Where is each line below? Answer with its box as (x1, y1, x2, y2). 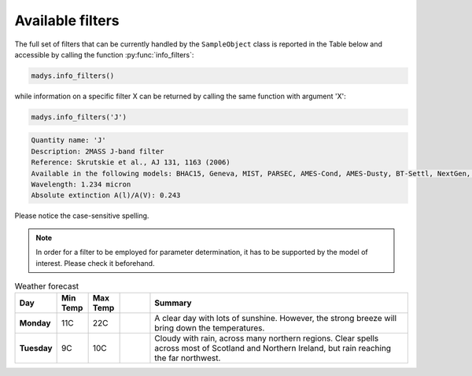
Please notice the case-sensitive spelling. (14, 211, 149, 220)
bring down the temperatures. (154, 323, 265, 334)
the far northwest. (154, 352, 221, 363)
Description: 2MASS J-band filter (31, 146, 164, 156)
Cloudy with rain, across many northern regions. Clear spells (154, 333, 379, 344)
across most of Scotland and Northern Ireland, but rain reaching (154, 343, 392, 354)
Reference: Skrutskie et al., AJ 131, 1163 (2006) (31, 158, 231, 167)
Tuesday (19, 343, 53, 354)
